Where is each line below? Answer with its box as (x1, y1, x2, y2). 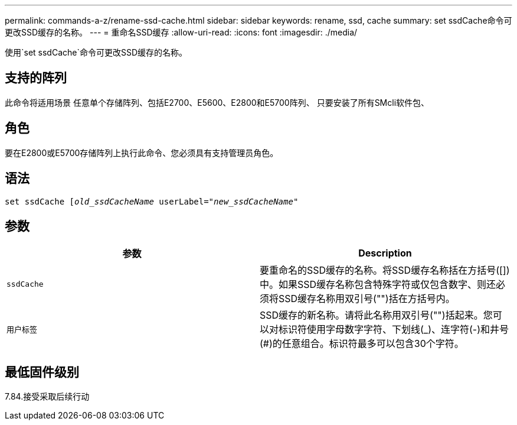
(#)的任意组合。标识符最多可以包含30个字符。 (260, 338, 464, 350)
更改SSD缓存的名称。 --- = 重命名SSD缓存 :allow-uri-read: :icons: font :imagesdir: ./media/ (5, 27, 358, 37)
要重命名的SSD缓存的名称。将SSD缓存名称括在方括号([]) (260, 264, 510, 277)
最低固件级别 (5, 364, 79, 379)
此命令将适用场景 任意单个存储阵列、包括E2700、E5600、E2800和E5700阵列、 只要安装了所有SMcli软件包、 (5, 97, 430, 108)
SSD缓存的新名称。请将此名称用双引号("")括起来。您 (260, 309, 493, 322)
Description (358, 247, 412, 259)
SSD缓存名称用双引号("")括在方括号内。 (279, 293, 455, 305)
